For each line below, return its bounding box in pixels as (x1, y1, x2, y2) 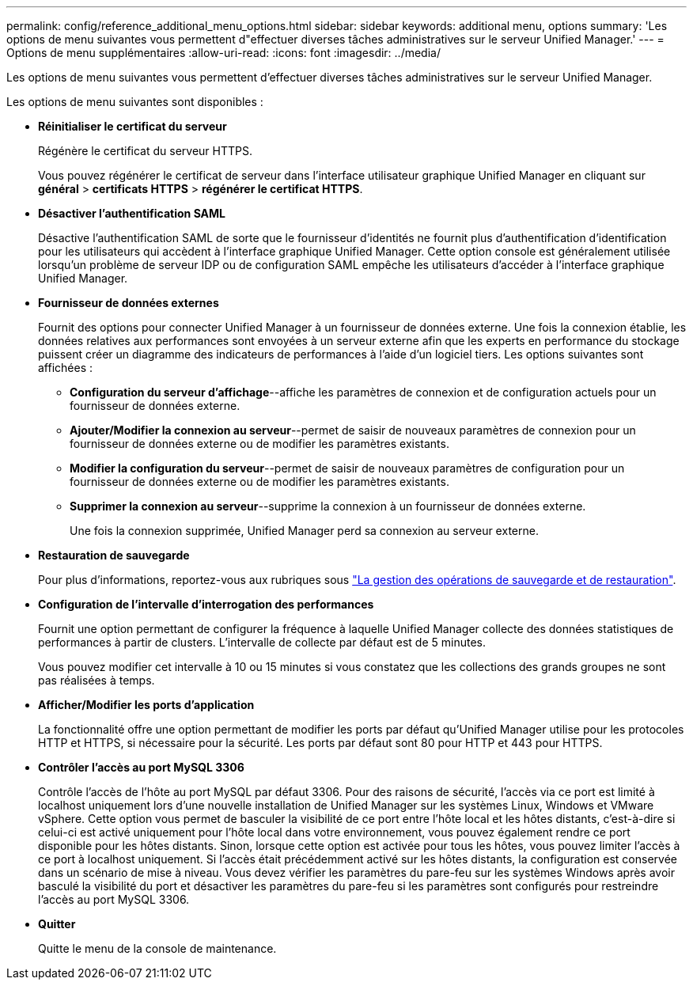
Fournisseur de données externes (38, 296, 219, 309)
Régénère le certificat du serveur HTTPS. (38, 144, 252, 157)
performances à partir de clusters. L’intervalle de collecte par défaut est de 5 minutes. (38, 635, 486, 649)
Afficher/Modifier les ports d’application (38, 698, 255, 711)
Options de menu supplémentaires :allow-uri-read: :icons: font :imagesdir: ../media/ (6, 46, 441, 59)
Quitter (38, 917, 76, 931)
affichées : (38, 361, 93, 374)
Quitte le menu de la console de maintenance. (38, 942, 277, 955)
